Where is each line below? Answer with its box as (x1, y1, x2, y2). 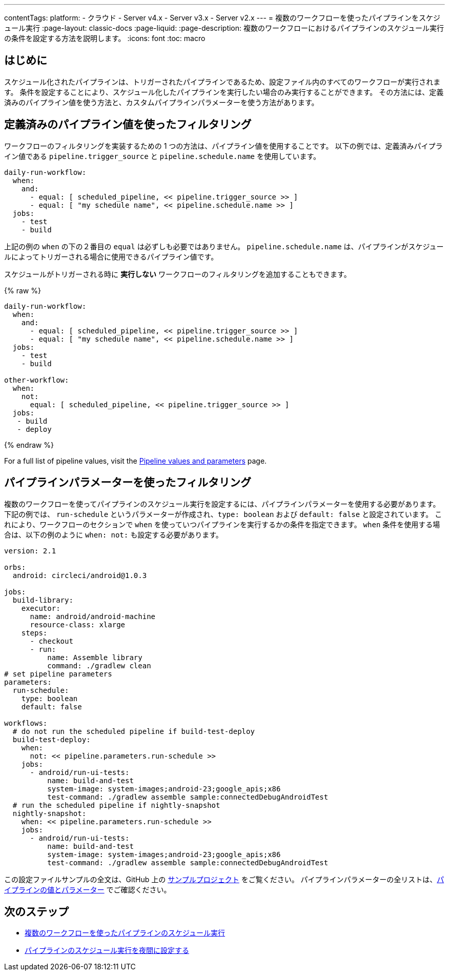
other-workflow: (4, 375, 69, 384)
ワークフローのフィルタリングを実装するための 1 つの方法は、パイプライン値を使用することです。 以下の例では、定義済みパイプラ (4, 141, 443, 150)
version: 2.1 (4, 546, 56, 555)
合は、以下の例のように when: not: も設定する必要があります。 (4, 530, 223, 539)
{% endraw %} (4, 440, 54, 449)
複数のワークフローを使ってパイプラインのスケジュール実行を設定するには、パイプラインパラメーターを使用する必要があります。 (4, 499, 440, 508)
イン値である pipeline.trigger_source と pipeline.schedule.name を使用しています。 (4, 151, 321, 161)
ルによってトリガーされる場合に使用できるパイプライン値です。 (4, 252, 218, 261)
